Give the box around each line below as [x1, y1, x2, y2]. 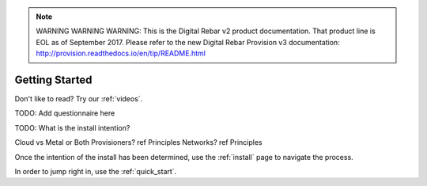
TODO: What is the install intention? [14, 123, 130, 132]
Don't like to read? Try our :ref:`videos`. [14, 94, 143, 104]
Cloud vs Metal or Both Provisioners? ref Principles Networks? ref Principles [14, 138, 263, 147]
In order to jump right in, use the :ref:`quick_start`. [14, 167, 177, 177]
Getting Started [14, 73, 93, 86]
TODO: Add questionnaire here [14, 108, 115, 118]
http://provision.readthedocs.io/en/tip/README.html [36, 48, 206, 59]
